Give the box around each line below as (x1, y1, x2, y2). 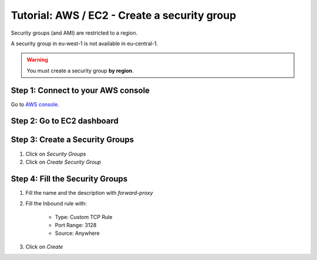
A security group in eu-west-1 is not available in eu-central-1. (11, 40, 158, 47)
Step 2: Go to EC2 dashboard (11, 116, 119, 126)
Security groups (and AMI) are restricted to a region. (11, 29, 138, 36)
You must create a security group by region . (26, 67, 134, 74)
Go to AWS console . (11, 100, 60, 108)
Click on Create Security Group (25, 158, 102, 166)
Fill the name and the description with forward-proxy (25, 189, 153, 196)
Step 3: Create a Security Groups (11, 135, 134, 145)
